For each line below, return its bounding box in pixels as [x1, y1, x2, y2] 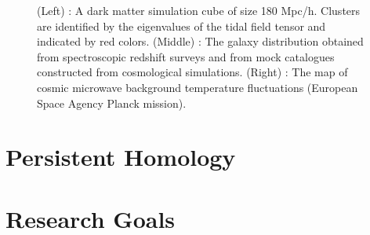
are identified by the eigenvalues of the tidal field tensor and [37, 17, 326, 34]
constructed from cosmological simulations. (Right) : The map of [37, 64, 348, 80]
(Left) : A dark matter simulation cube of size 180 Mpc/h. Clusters [37, 2, 361, 18]
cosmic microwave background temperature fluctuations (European [37, 79, 358, 95]
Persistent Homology [5, 141, 236, 173]
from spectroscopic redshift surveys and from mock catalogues [37, 48, 335, 64]
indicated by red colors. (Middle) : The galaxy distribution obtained [37, 33, 364, 50]
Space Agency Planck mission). [37, 94, 187, 111]
